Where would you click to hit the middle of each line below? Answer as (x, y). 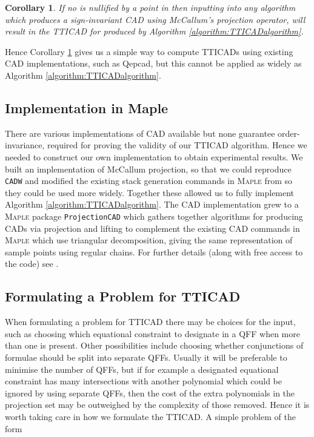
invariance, (25, 145)
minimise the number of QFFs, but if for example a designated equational (142, 369)
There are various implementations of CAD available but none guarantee (140, 133)
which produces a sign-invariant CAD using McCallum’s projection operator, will (155, 19)
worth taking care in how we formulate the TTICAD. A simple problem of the (150, 416)
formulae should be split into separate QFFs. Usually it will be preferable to (146, 357)
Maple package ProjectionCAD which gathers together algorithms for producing (154, 216)
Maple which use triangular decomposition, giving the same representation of (149, 240)
